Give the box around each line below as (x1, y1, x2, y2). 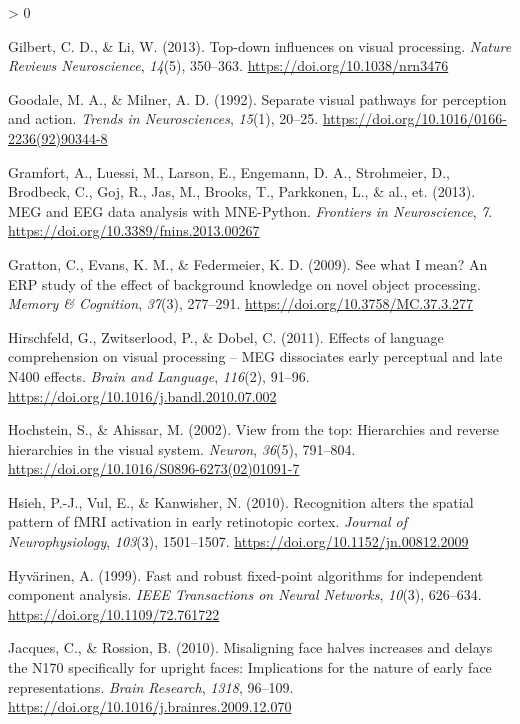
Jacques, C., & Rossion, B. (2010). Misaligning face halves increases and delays (8, 637, 493, 658)
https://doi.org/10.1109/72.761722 (8, 603, 220, 624)
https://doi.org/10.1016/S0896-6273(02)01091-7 (8, 458, 300, 479)
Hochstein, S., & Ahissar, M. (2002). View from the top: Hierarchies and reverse (8, 419, 499, 440)
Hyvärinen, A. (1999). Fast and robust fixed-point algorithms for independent (8, 564, 484, 585)
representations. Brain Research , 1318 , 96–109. (8, 676, 294, 697)
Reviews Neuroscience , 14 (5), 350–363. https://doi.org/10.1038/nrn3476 (8, 55, 449, 76)
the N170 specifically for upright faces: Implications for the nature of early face (8, 657, 492, 678)
